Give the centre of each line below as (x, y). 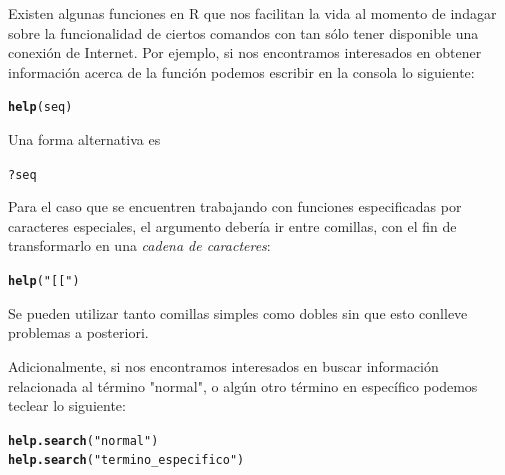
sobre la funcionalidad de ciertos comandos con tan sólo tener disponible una (243, 32)
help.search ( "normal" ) (83, 440)
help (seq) (40, 107)
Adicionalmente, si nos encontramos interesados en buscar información (223, 365)
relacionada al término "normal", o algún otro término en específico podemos (243, 385)
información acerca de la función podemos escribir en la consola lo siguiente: (241, 71)
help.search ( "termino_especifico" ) (126, 460)
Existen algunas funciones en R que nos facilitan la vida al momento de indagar (252, 13)
